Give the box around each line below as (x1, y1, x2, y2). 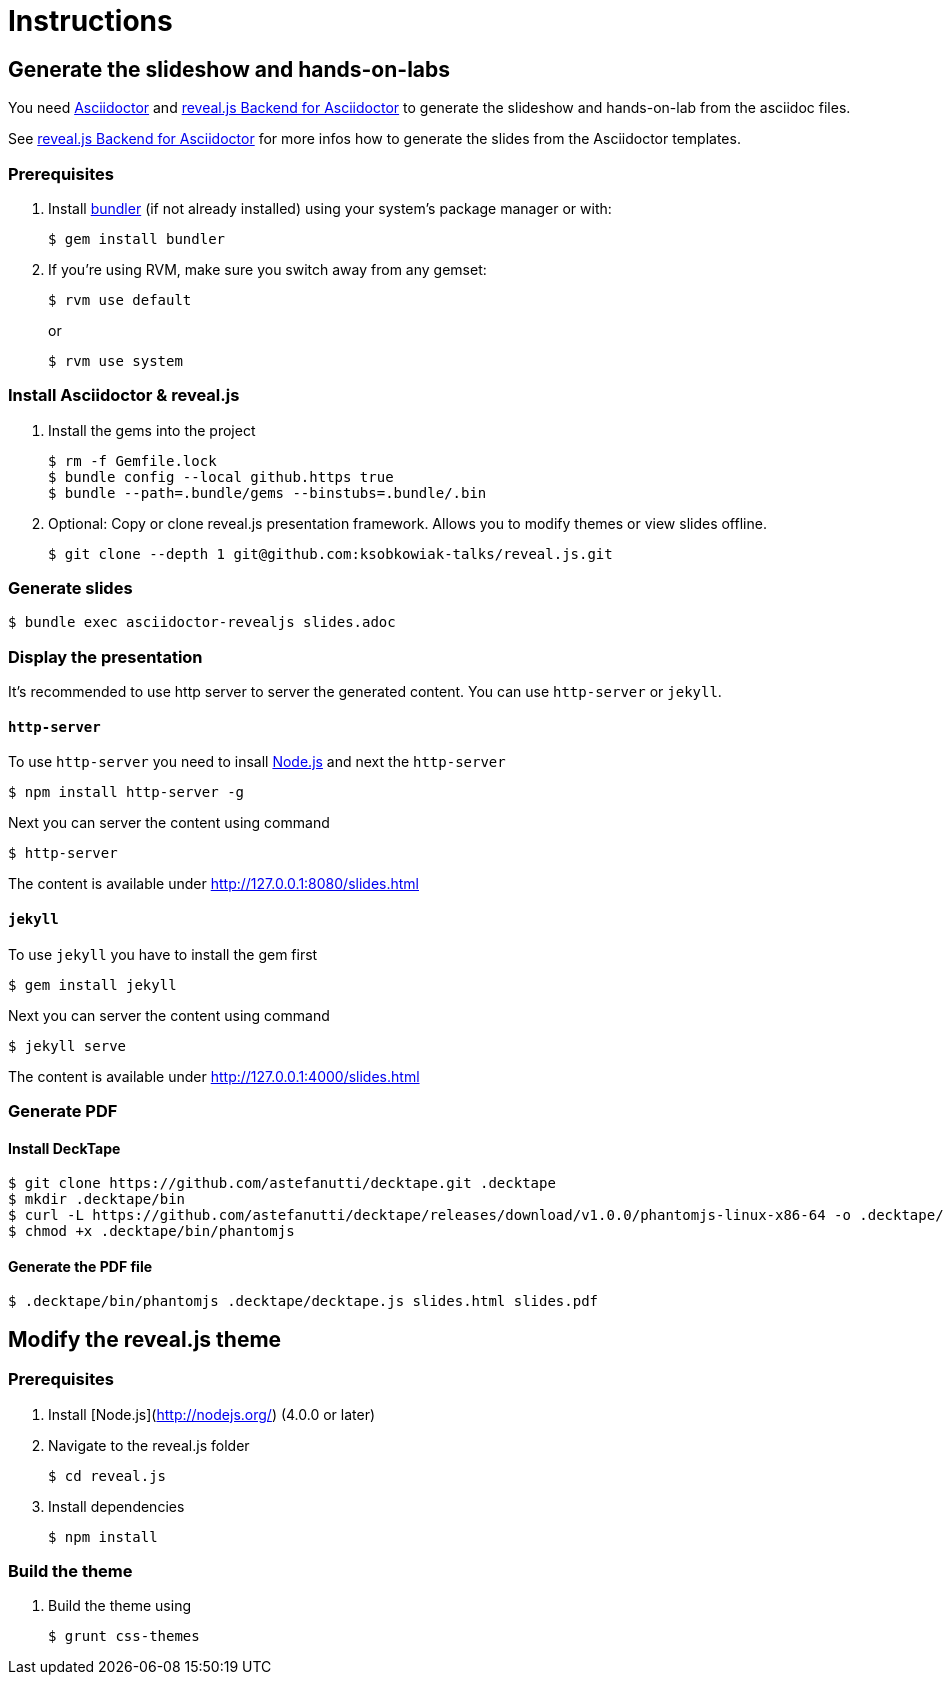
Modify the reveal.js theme (8, 1326, 282, 1352)
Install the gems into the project (48, 421, 256, 439)
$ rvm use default (48, 291, 192, 308)
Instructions (8, 4, 173, 38)
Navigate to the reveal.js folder (48, 1436, 250, 1454)
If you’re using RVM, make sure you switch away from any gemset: (48, 260, 487, 278)
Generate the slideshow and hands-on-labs (8, 56, 451, 82)
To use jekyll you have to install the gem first (8, 945, 318, 963)
